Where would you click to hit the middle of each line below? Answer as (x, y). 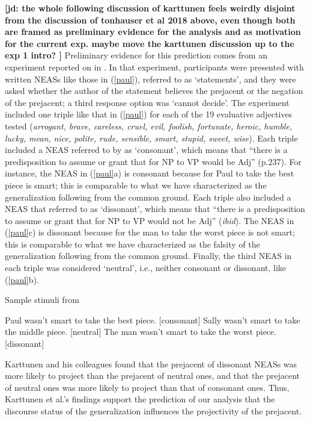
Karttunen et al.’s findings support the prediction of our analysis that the (140, 399)
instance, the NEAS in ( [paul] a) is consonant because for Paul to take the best (150, 173)
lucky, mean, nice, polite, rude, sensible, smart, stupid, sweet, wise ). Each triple (151, 138)
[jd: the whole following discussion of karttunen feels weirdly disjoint (150, 8)
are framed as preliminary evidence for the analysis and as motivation (153, 32)
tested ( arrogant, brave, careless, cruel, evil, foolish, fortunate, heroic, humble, (149, 126)
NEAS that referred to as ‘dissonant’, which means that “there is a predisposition (155, 209)
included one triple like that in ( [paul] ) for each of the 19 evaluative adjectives (149, 114)
